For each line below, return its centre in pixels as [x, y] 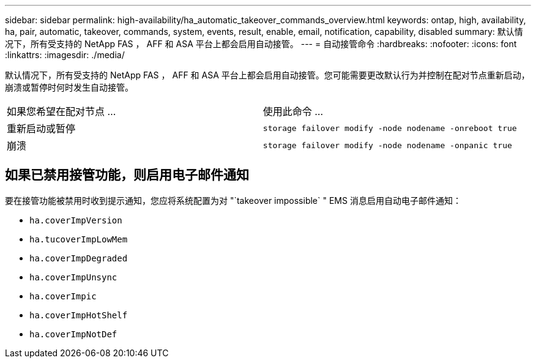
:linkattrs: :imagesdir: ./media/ [65, 55]
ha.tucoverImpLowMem [79, 239]
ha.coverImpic [63, 296]
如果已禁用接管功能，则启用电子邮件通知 [127, 175]
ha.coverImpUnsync [73, 277]
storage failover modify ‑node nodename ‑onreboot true [390, 128]
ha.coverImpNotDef [73, 334]
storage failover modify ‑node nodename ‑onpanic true [387, 145]
